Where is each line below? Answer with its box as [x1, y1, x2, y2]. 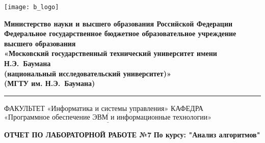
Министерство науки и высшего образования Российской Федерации [4, 18, 233, 28]
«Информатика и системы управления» [47, 105, 169, 112]
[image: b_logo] [4, 4, 59, 11]
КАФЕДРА [170, 102, 203, 113]
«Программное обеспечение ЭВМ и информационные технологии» [4, 114, 212, 122]
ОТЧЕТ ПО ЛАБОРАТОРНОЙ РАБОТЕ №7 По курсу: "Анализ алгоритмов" [4, 129, 260, 140]
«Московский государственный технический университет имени [4, 48, 217, 59]
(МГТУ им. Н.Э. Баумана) [4, 78, 95, 89]
